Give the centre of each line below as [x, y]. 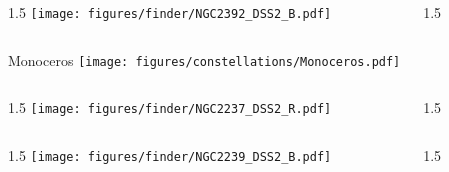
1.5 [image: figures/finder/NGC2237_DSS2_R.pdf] [170, 107]
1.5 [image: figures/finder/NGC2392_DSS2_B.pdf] [170, 12]
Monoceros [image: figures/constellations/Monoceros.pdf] [204, 59]
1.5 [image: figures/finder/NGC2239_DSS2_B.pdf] [170, 154]
